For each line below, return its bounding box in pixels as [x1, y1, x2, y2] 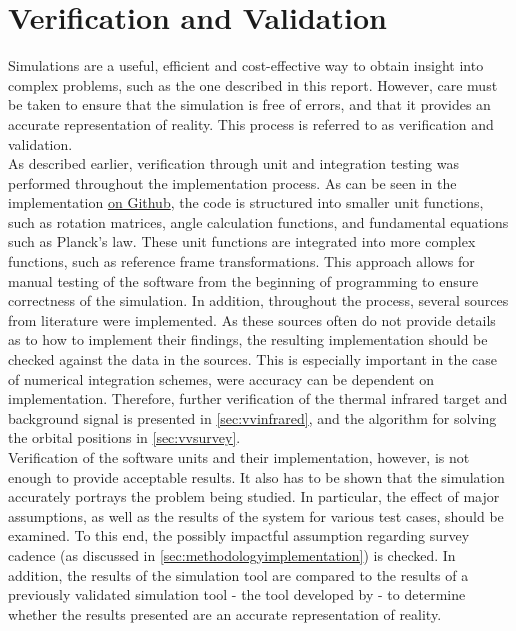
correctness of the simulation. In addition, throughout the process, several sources [8, 290, 509, 311]
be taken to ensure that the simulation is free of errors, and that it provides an [8, 94, 491, 115]
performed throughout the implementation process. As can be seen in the [8, 172, 457, 193]
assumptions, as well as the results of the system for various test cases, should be [8, 505, 504, 526]
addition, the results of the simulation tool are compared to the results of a [8, 564, 469, 585]
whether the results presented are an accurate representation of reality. [8, 603, 442, 624]
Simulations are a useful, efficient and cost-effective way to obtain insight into [8, 55, 484, 76]
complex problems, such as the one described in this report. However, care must [8, 74, 498, 95]
